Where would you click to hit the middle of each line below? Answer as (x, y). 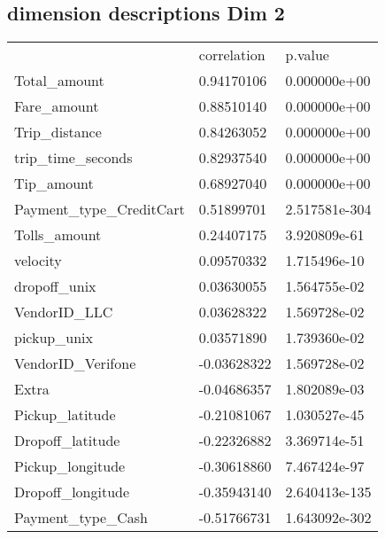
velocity (38, 261)
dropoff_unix (55, 286)
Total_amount (59, 81)
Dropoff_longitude (72, 492)
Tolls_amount (58, 235)
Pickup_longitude (70, 466)
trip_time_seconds (73, 158)
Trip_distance (58, 132)
